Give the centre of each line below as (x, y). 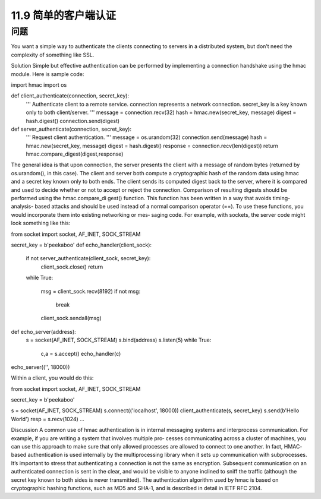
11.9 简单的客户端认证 (63, 15)
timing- (281, 198)
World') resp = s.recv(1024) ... (48, 419)
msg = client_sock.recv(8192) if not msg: (91, 291)
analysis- (22, 206)
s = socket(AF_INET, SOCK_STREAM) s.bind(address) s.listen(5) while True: (119, 340)
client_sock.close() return (72, 267)
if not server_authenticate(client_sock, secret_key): (88, 258)
